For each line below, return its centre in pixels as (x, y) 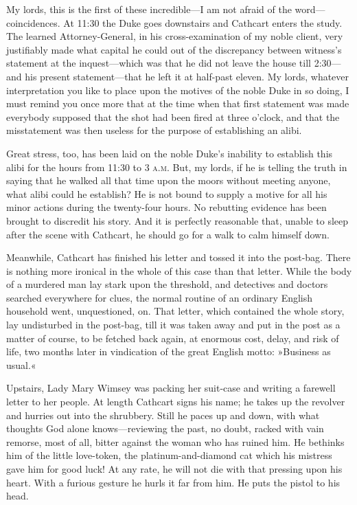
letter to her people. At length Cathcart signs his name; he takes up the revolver (176, 402)
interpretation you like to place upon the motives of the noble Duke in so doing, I (178, 90)
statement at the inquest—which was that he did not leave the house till (159, 63)
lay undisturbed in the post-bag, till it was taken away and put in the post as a (173, 325)
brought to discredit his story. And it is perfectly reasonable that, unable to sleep (177, 220)
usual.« (21, 364)
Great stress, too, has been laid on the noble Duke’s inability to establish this (170, 153)
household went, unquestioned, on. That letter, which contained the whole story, (175, 311)
